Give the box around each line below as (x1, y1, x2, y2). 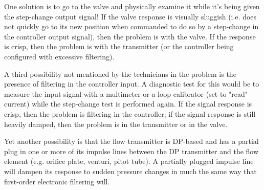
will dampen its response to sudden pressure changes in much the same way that (4, 165, 257, 176)
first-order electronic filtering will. (4, 176, 110, 186)
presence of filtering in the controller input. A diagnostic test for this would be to (4, 78, 259, 89)
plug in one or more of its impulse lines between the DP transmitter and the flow (4, 145, 259, 156)
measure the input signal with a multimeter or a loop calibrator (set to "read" (4, 88, 248, 99)
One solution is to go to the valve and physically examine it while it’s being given (4, 1, 260, 11)
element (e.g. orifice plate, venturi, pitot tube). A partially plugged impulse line (4, 156, 254, 166)
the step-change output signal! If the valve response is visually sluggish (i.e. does (4, 11, 257, 22)
